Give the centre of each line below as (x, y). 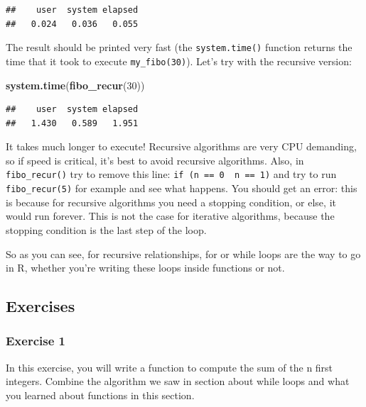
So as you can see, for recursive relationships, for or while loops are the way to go (183, 253)
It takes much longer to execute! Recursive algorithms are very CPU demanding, (181, 146)
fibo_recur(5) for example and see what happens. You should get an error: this (182, 188)
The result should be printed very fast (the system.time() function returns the (179, 47)
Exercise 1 (36, 341)
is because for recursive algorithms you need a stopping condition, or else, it (171, 202)
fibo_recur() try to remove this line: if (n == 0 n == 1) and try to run (171, 174)
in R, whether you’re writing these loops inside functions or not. (145, 268)
